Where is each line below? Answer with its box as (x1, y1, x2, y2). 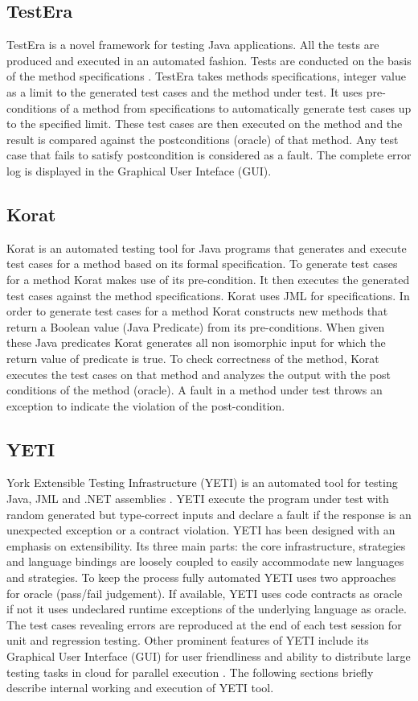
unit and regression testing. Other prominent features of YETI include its (6, 632, 369, 649)
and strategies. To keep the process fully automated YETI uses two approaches (6, 569, 396, 586)
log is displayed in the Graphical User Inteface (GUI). (6, 162, 272, 179)
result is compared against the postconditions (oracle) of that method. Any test (6, 130, 399, 147)
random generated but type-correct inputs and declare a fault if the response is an (6, 505, 412, 522)
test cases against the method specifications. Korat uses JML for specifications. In (6, 287, 410, 303)
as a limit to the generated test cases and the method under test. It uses (6, 83, 363, 100)
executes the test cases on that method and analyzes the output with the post (6, 365, 391, 382)
